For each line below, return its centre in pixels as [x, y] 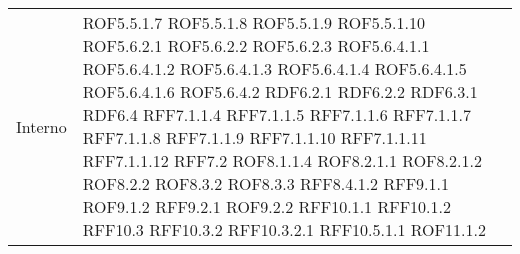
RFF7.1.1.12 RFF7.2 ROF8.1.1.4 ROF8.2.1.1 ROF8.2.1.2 [282, 160]
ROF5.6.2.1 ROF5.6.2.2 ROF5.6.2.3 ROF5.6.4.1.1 [256, 45]
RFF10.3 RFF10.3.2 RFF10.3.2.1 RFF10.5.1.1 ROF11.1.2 [284, 229]
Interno [41, 126]
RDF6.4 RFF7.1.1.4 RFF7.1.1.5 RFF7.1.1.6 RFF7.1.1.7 [277, 114]
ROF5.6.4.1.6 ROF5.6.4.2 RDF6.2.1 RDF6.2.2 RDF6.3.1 [280, 91]
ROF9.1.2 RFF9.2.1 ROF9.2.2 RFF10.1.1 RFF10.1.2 [266, 206]
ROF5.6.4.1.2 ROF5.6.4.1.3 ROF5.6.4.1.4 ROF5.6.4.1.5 [274, 68]
